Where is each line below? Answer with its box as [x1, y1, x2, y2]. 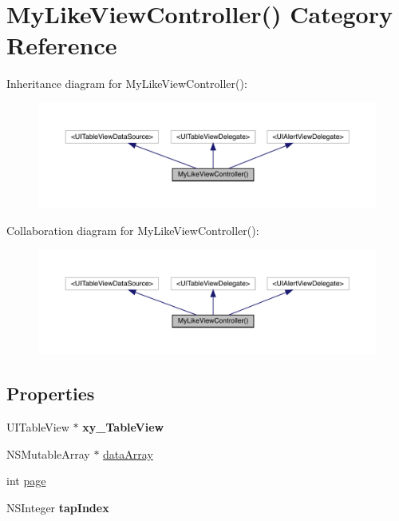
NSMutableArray [6, 445, 90, 462]
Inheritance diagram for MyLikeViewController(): [6, 75, 247, 92]
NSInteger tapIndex [6, 499, 109, 516]
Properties [6, 381, 95, 406]
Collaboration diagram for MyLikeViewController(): [6, 222, 259, 239]
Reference [6, 29, 117, 62]
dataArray [103, 445, 153, 462]
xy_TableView [82, 419, 164, 435]
